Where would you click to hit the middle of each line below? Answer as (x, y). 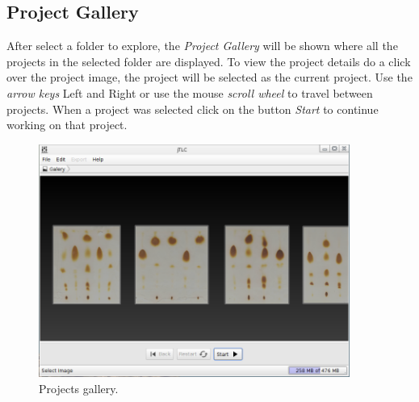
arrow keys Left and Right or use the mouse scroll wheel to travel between (190, 92)
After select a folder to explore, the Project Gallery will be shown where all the (202, 46)
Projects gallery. (79, 388)
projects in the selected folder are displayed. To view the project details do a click (209, 61)
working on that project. (67, 125)
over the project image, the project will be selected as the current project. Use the (209, 77)
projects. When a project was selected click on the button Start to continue (193, 109)
